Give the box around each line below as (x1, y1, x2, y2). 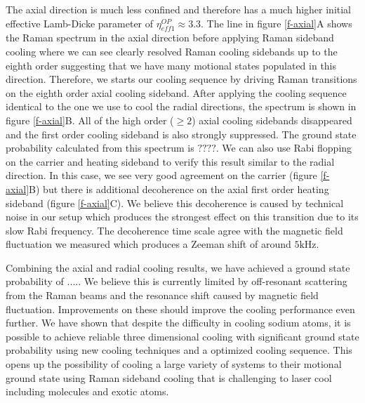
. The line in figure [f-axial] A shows (201, 15, 352, 30)
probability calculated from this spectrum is (6, 140, 194, 155)
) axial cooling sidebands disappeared (192, 112, 352, 127)
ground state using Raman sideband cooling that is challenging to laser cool (6, 370, 332, 385)
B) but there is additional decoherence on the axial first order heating (29, 181, 329, 196)
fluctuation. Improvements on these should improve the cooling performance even (6, 301, 355, 316)
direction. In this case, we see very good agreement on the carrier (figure (6, 168, 317, 183)
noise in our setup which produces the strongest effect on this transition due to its (6, 209, 359, 224)
